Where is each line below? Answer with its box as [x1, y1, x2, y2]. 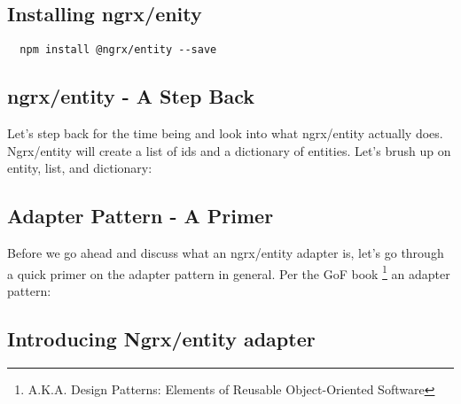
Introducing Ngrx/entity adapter [7, 324, 316, 352]
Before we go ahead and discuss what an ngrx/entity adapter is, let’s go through [7, 244, 444, 262]
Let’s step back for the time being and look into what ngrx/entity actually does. [7, 124, 443, 143]
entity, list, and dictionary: [7, 159, 152, 177]
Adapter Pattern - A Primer [7, 202, 274, 229]
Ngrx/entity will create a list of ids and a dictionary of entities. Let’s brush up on [7, 141, 451, 159]
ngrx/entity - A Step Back [7, 82, 255, 110]
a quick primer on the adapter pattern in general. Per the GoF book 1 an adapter [7, 261, 450, 283]
